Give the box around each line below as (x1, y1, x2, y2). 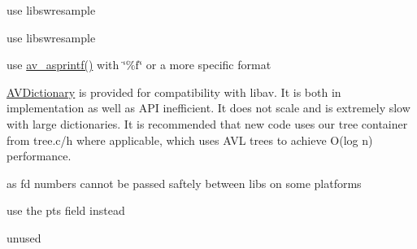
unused (7, 229, 41, 246)
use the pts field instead (7, 202, 125, 219)
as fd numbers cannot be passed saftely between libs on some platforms (7, 174, 362, 191)
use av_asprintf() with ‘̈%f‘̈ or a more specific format (7, 56, 271, 73)
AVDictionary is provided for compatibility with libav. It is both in (7, 83, 341, 100)
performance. (7, 147, 72, 164)
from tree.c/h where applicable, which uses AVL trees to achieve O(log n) (7, 131, 373, 148)
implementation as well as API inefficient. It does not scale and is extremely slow (7, 99, 410, 116)
